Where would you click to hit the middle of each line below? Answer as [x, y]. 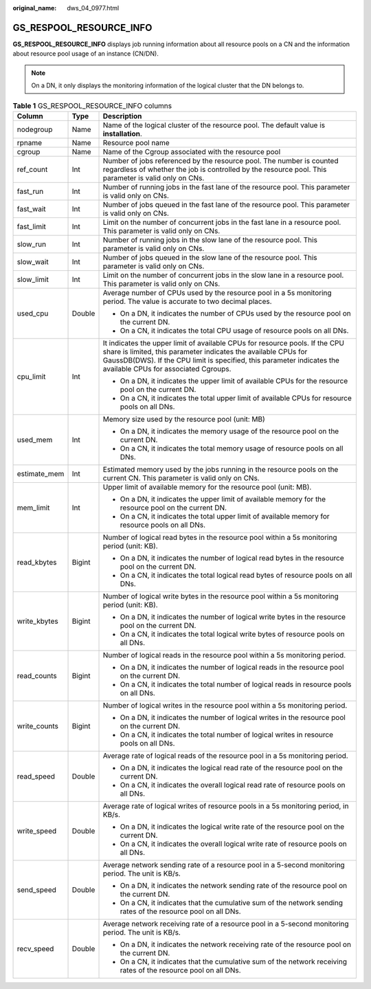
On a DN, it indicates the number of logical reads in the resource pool [232, 667]
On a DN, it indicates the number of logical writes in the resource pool [233, 717]
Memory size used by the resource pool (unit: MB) [184, 419]
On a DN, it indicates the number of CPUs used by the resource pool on [236, 313]
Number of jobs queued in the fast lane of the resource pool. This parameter [226, 204]
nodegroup [35, 129]
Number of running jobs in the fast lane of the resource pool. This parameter [226, 187]
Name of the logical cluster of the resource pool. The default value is [214, 125]
